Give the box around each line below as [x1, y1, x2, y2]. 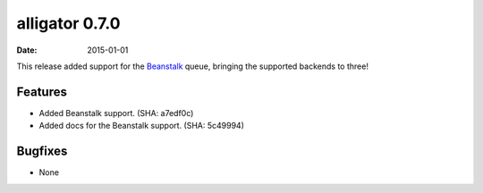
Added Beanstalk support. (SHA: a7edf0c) [38, 107, 194, 118]
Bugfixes [16, 144, 68, 159]
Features [16, 84, 67, 99]
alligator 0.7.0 [16, 13, 121, 33]
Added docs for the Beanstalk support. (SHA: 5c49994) [38, 121, 245, 131]
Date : [16, 45, 38, 55]
